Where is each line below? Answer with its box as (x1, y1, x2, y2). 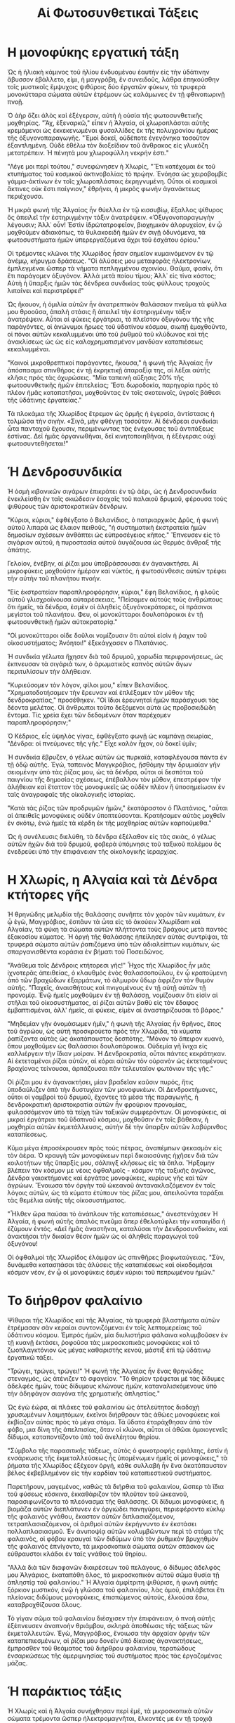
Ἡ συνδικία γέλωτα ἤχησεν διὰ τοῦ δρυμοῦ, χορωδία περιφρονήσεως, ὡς (7, 652, 223, 661)
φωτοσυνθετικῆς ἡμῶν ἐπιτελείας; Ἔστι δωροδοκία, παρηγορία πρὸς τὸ (7, 381, 219, 389)
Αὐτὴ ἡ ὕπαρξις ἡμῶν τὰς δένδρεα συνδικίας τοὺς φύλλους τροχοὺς (7, 279, 210, 287)
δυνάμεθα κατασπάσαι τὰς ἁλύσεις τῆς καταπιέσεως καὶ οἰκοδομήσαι (7, 1260, 213, 1269)
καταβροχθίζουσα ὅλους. (7, 1600, 82, 1608)
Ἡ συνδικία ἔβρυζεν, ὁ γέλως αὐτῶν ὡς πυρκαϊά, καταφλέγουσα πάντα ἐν (7, 753, 227, 761)
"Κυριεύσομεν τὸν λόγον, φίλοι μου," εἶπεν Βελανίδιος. (7, 680, 170, 689)
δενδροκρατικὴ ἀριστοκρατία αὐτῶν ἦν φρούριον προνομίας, (7, 1100, 187, 1108)
